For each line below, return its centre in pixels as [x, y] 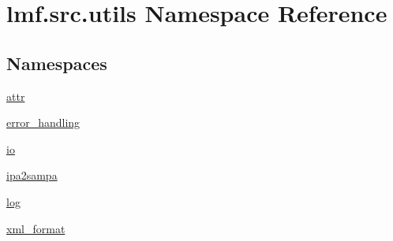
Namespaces [57, 63]
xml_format [36, 228]
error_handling [43, 122]
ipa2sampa [32, 175]
